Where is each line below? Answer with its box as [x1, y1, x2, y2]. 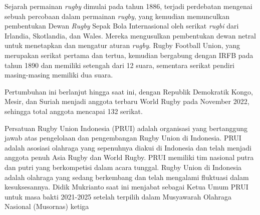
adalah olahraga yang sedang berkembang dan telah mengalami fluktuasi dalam [5, 171, 249, 182]
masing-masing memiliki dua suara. [5, 69, 113, 80]
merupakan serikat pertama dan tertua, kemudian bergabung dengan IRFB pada [5, 49, 253, 60]
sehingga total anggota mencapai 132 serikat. [5, 105, 143, 116]
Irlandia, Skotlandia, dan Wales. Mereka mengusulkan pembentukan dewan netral [5, 30, 256, 40]
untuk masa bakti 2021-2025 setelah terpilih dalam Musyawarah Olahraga [5, 191, 232, 201]
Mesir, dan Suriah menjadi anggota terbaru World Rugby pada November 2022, [5, 96, 249, 106]
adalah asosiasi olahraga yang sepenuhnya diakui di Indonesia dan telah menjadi [5, 142, 251, 152]
